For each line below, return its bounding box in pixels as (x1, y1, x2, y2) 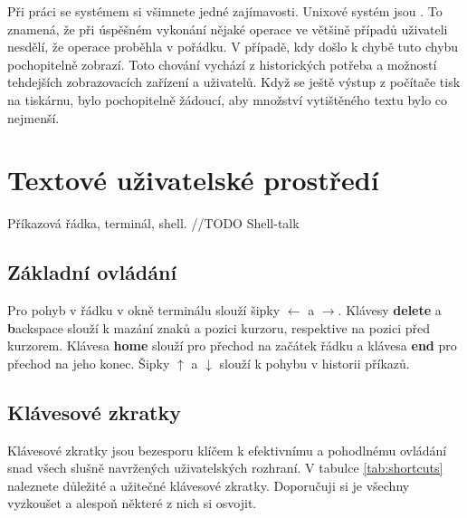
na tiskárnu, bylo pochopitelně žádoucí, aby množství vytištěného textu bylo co (7, 90, 448, 109)
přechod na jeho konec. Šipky (7, 353, 170, 372)
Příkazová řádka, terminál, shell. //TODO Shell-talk (7, 214, 300, 233)
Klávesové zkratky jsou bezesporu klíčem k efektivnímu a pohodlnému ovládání (7, 440, 447, 459)
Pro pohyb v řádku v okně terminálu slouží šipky (7, 301, 281, 320)
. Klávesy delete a (338, 301, 442, 320)
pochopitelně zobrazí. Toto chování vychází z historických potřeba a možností (7, 54, 437, 73)
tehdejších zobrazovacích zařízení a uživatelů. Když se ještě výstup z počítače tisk (7, 72, 461, 91)
